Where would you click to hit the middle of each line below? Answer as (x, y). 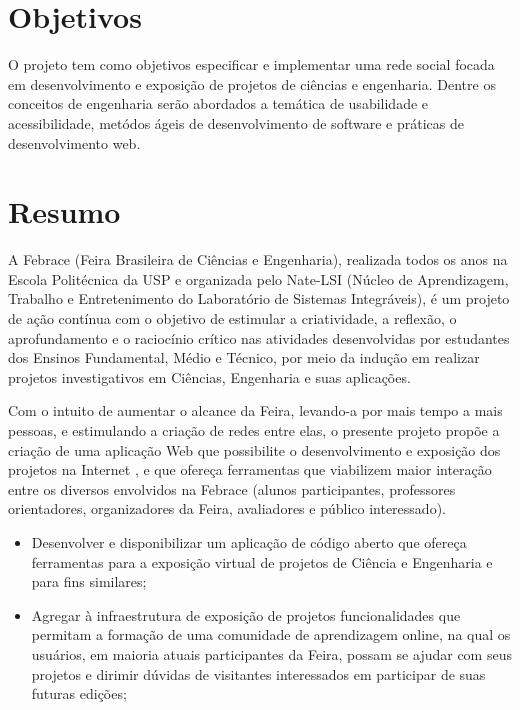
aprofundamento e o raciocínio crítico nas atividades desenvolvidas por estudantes (259, 337)
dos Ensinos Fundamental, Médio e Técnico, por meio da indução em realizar (244, 357)
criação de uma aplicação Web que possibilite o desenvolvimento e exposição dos (254, 449)
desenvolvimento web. (74, 142)
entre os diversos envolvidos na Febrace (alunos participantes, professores (232, 488)
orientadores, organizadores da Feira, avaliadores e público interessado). (227, 508)
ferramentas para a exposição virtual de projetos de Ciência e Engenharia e (262, 561)
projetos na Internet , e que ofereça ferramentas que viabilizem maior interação (250, 469)
